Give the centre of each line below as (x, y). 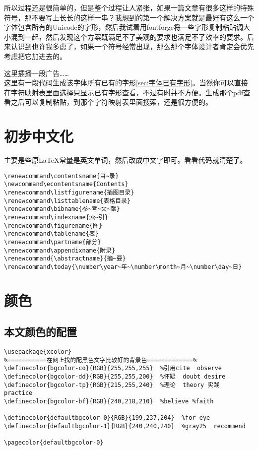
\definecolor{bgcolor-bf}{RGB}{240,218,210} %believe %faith (109, 402)
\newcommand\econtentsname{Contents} (66, 184)
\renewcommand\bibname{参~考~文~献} (62, 209)
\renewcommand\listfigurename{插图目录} (69, 192)
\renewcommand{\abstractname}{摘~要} (65, 259)
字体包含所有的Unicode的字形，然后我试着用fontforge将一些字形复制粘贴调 (124, 27)
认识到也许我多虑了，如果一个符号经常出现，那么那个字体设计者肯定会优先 (132, 46)
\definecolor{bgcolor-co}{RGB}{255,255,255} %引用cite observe (113, 368)
